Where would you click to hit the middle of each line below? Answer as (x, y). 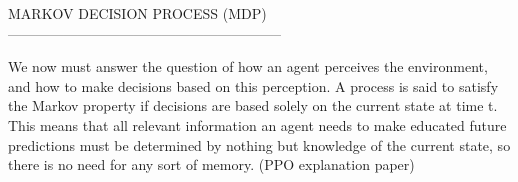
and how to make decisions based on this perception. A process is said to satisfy (253, 85)
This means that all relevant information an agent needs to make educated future (257, 124)
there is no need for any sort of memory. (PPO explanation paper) (211, 164)
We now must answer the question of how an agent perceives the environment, (248, 66)
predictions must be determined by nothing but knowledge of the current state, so (259, 144)
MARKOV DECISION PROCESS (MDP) (137, 13)
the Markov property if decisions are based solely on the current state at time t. (253, 105)
